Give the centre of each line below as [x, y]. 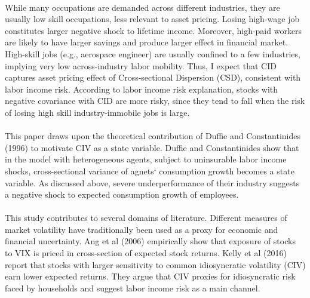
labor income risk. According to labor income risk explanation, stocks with [142, 89]
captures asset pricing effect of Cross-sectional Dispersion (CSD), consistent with [153, 77]
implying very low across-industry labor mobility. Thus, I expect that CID [141, 65]
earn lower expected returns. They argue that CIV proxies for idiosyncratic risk [150, 276]
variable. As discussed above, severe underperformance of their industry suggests [152, 182]
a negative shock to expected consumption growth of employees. [122, 194]
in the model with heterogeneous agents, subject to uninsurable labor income [146, 159]
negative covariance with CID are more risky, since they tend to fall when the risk [155, 101]
